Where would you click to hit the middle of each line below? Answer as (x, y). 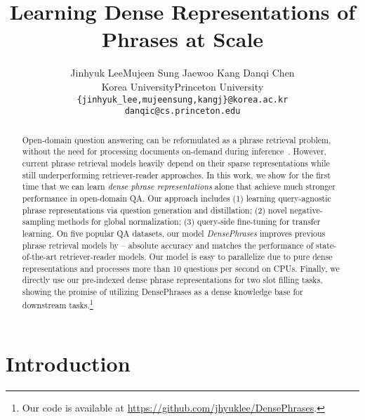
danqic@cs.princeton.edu (182, 111)
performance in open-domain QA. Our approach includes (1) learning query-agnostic (177, 198)
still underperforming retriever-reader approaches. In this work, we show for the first (176, 175)
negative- (306, 210)
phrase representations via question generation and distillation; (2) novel (154, 210)
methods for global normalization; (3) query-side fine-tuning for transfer (189, 222)
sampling (39, 222)
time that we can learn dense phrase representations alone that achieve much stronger (179, 186)
